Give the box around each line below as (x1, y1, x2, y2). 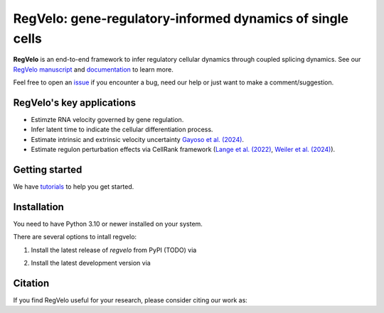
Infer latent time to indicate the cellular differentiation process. (31, 125, 213, 134)
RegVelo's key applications (13, 97, 137, 109)
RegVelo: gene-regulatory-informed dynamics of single (13, 11, 348, 26)
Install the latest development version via (31, 259, 151, 268)
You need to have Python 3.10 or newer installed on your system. (13, 220, 203, 229)
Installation (13, 201, 64, 213)
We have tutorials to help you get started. (13, 182, 134, 191)
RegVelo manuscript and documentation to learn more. (13, 65, 174, 74)
